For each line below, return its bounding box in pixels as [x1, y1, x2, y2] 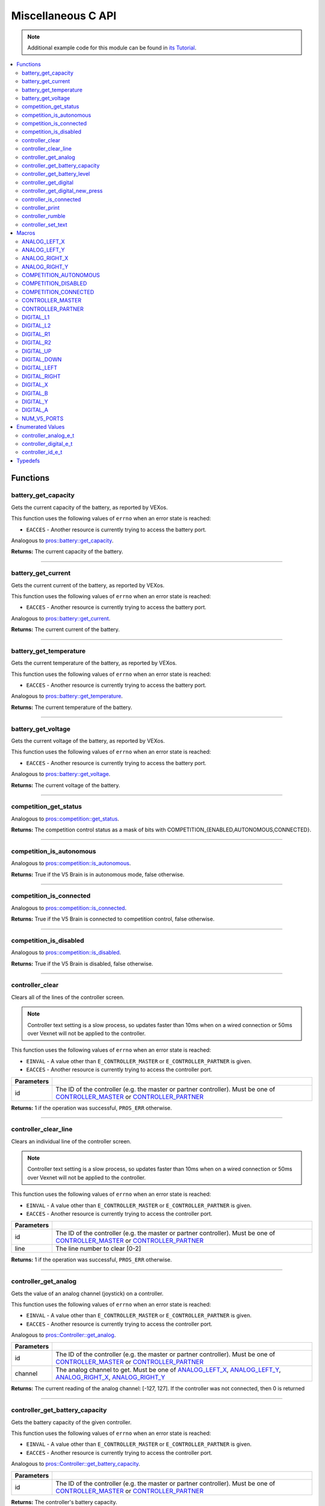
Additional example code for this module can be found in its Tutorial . [27, 44, 197, 51]
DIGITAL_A [22, 407, 48, 414]
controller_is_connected [22, 196, 81, 203]
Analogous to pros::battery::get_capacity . [11, 537, 114, 545]
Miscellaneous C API [11, 9, 117, 22]
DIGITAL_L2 [22, 322, 51, 330]
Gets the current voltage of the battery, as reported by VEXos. [11, 737, 165, 744]
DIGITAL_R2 [22, 339, 51, 346]
